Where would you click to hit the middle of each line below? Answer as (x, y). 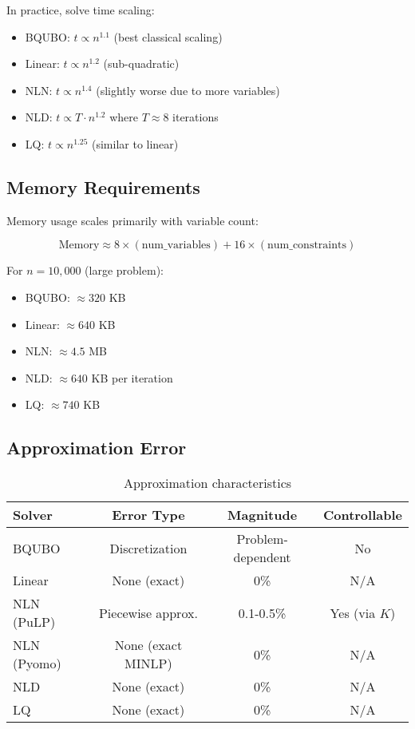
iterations (196, 117)
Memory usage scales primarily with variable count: (132, 220)
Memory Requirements (103, 186)
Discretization (148, 548)
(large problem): (124, 270)
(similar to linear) (135, 143)
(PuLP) (34, 622)
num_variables (176, 246)
